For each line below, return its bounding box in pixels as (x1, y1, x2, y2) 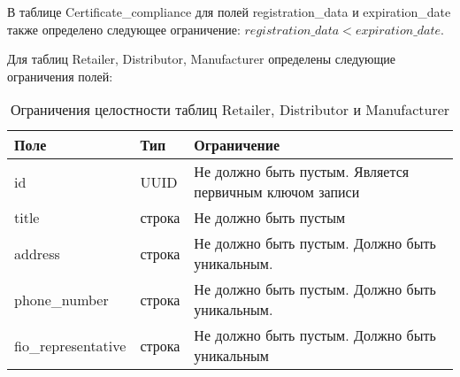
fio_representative (14, 335, 126, 356)
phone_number (14, 289, 109, 310)
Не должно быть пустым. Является (194, 161, 410, 182)
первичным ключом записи (194, 181, 360, 203)
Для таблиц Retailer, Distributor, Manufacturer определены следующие (7, 50, 396, 68)
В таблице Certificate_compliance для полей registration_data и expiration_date (7, 3, 451, 20)
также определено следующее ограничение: (7, 19, 241, 38)
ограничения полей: (7, 66, 113, 85)
